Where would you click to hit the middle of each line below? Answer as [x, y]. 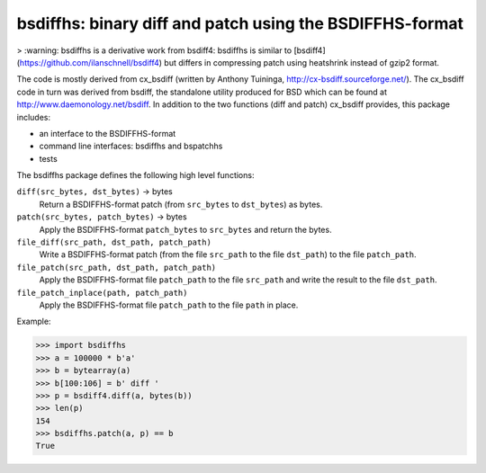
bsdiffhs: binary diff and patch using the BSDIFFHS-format [240, 23]
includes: [34, 117]
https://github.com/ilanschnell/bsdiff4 [89, 62]
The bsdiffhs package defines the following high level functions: [135, 175]
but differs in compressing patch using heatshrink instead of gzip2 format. [301, 62]
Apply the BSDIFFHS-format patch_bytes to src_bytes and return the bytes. [185, 229]
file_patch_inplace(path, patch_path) [102, 293]
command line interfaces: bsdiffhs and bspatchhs [131, 146]
